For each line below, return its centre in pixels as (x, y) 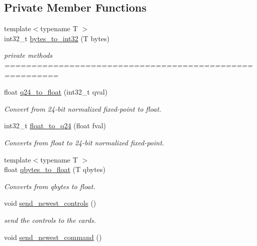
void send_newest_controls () (50, 203)
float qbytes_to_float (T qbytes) (55, 169)
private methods (28, 55)
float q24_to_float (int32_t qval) (56, 92)
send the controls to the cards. (50, 220)
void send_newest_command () (53, 237)
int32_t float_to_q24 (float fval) (55, 126)
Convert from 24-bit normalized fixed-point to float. (83, 108)
